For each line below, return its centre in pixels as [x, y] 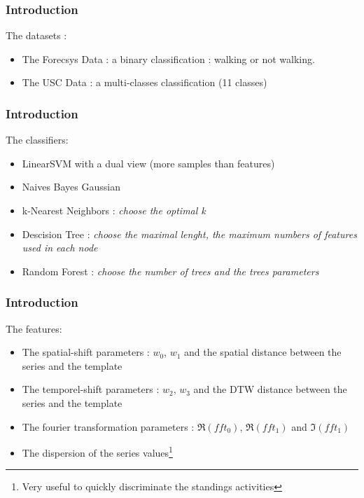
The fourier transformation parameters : [108, 426]
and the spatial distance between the [263, 352]
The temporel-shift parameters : [91, 389]
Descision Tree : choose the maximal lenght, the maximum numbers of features [189, 234]
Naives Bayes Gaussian [71, 187]
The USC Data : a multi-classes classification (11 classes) [145, 82]
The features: [34, 328]
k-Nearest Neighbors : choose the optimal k [114, 210]
